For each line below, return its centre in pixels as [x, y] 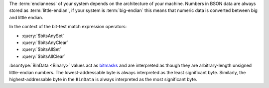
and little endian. [26, 17]
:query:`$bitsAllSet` [42, 49]
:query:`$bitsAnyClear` [45, 43]
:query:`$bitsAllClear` [44, 56]
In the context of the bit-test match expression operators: [68, 27]
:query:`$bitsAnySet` [43, 36]
